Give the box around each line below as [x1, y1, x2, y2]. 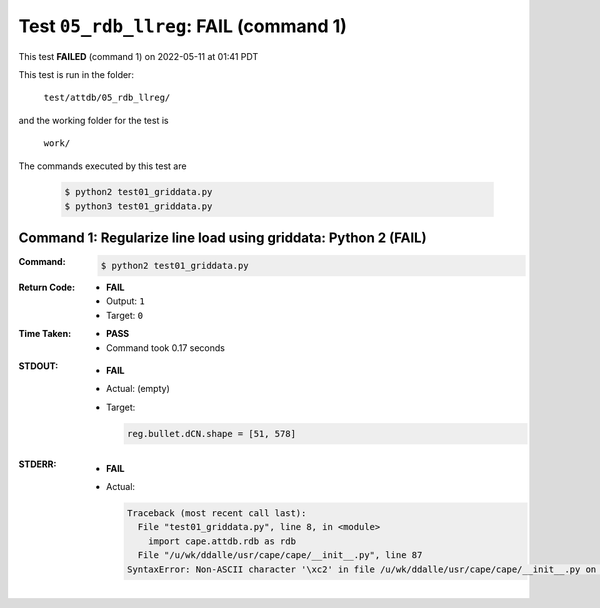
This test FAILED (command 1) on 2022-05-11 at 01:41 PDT [18, 50, 259, 62]
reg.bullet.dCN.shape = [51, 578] [126, 428, 297, 439]
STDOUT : [18, 360, 59, 372]
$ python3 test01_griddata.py [64, 200, 213, 212]
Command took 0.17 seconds [106, 341, 225, 354]
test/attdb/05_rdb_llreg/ [43, 92, 171, 104]
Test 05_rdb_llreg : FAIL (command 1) [18, 15, 347, 37]
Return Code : [18, 281, 75, 293]
